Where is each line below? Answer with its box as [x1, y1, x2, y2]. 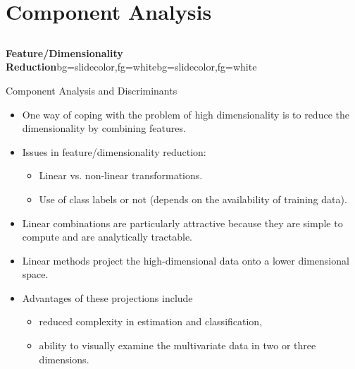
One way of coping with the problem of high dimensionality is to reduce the [22, 107, 349, 121]
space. [22, 267, 49, 282]
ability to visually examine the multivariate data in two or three [39, 338, 316, 353]
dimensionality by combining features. [22, 121, 186, 135]
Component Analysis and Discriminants [6, 83, 177, 97]
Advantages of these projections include [22, 290, 193, 305]
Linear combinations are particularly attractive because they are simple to [22, 215, 343, 230]
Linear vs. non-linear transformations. [39, 168, 203, 183]
